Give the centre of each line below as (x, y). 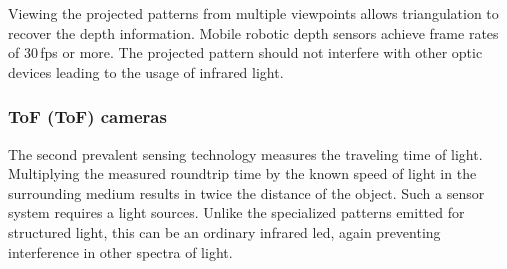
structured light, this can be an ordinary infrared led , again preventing (224, 231)
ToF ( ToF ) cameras (87, 116)
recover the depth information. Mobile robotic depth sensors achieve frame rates (253, 32)
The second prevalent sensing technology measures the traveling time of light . (245, 153)
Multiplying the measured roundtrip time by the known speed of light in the (242, 173)
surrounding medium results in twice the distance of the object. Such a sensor (246, 192)
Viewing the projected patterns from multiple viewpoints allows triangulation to (253, 13)
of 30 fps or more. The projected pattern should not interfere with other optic (245, 52)
